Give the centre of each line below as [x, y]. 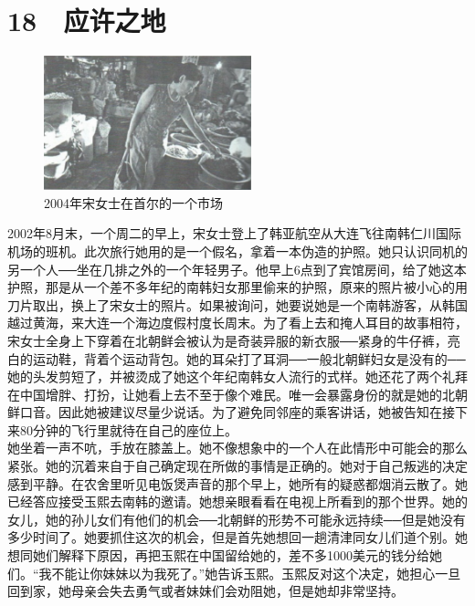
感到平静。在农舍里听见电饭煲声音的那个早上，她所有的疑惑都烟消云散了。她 [237, 483]
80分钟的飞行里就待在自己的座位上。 [128, 429]
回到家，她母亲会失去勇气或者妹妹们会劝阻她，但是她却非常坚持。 [206, 591]
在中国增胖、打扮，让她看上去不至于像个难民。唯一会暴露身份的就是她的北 [231, 394]
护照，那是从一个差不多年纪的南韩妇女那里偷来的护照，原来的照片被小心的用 [237, 287]
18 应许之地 [87, 21]
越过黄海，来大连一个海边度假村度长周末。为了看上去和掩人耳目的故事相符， [237, 323]
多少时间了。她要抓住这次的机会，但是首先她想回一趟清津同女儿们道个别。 [231, 537]
